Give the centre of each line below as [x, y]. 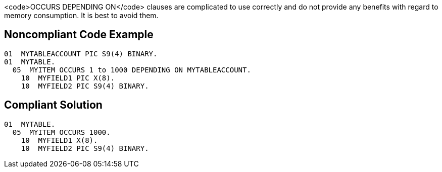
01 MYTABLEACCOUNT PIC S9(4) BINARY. [81, 54]
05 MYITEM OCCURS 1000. [61, 132]
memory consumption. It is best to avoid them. [81, 15]
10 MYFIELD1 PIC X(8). [68, 78]
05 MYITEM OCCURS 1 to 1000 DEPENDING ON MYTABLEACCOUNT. [132, 70]
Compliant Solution [53, 105]
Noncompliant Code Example [79, 35]
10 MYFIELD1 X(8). [59, 140]
